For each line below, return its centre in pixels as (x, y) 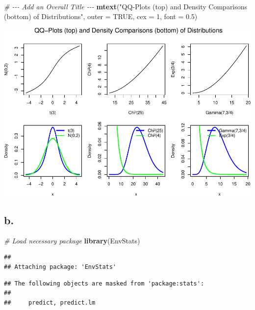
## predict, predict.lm (50, 302)
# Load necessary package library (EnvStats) (72, 240)
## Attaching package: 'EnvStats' (60, 267)
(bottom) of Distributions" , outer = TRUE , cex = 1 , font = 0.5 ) (101, 16)
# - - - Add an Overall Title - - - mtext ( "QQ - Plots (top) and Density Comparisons (126, 6)
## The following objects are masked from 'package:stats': (104, 283)
